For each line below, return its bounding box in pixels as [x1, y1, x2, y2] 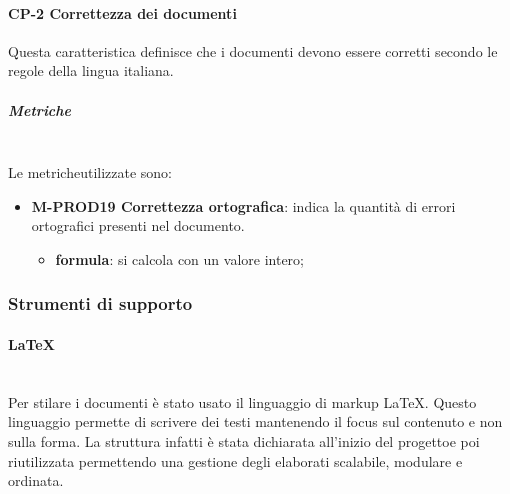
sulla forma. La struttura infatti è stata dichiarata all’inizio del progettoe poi [8, 430, 480, 451]
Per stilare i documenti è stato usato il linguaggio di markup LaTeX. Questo [8, 391, 477, 412]
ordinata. [8, 470, 64, 491]
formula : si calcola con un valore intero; [55, 248, 304, 269]
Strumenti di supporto [8, 291, 193, 316]
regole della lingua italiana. [8, 60, 174, 81]
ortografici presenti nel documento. [31, 215, 245, 236]
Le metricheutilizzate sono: [8, 162, 173, 183]
